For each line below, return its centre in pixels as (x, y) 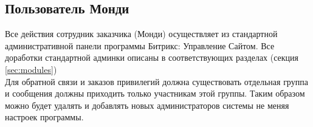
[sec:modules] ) (31, 69)
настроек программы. (44, 117)
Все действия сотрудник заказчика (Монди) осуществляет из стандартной (141, 34)
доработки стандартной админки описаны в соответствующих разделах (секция (152, 57)
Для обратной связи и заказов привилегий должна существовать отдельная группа (156, 81)
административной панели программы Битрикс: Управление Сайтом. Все (140, 45)
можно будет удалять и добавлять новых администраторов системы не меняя (147, 105)
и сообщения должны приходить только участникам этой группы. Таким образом (155, 93)
